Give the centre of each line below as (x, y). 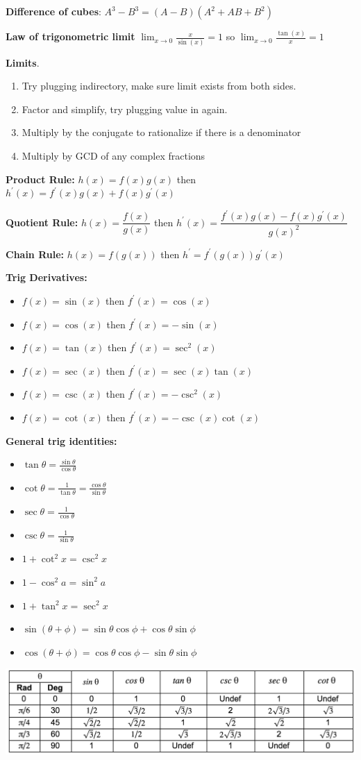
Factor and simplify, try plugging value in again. (125, 109)
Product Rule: (40, 179)
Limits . (23, 62)
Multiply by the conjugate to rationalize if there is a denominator (161, 132)
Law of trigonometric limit (70, 36)
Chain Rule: (35, 254)
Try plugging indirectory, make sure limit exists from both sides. (159, 86)
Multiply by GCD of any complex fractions (114, 156)
